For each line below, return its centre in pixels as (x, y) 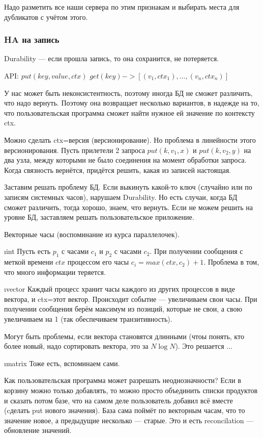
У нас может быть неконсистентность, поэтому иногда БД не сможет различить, (128, 93)
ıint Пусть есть (27, 251)
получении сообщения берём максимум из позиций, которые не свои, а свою (123, 309)
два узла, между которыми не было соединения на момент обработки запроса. (125, 160)
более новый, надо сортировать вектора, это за (76, 346)
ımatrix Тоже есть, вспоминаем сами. (62, 363)
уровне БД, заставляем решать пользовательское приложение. (99, 217)
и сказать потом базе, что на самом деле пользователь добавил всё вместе (119, 400)
